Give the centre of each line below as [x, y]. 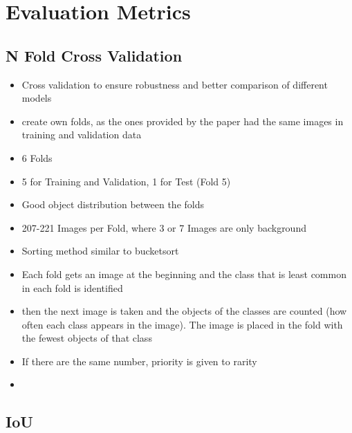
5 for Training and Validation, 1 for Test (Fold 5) [126, 181]
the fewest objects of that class [87, 338]
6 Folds [37, 157]
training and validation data [82, 135]
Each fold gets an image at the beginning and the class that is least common [184, 274]
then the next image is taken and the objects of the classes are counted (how [184, 311]
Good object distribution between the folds [113, 204]
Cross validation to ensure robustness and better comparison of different [175, 84]
